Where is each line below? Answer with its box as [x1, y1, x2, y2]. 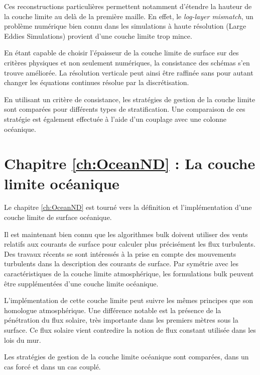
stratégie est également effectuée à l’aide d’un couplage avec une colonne [4, 113, 227, 124]
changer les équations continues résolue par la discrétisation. [4, 77, 189, 88]
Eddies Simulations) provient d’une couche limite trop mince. [4, 30, 192, 41]
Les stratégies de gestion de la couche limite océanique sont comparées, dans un [4, 351, 249, 362]
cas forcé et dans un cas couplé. [4, 361, 101, 371]
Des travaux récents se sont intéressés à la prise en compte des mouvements [4, 248, 236, 259]
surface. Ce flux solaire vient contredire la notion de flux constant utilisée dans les [4, 324, 256, 335]
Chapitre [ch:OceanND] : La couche [4, 153, 255, 174]
